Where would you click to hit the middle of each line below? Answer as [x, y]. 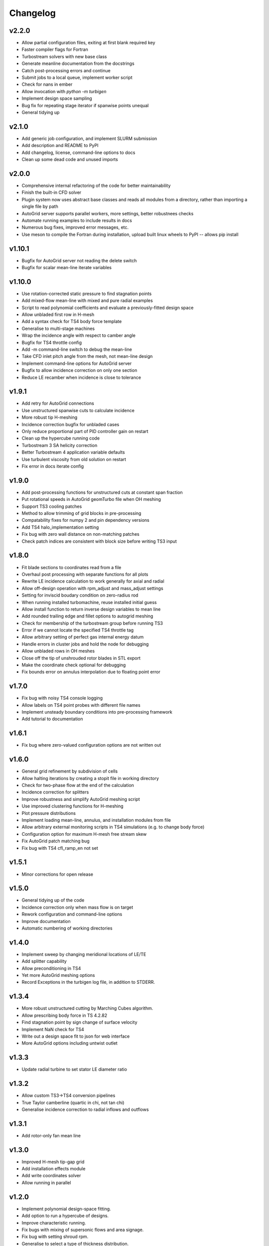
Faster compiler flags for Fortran [55, 49]
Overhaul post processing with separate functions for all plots [85, 574]
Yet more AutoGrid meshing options [58, 975]
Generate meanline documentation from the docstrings [78, 64]
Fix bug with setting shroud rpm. [55, 1237]
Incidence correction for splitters [55, 792]
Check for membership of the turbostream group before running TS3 [92, 623]
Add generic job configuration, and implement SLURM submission [89, 138]
